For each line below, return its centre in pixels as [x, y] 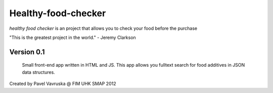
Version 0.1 [27, 52]
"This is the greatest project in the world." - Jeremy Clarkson [73, 37]
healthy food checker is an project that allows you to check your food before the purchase [103, 28]
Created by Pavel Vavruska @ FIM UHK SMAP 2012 [63, 84]
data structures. [38, 72]
